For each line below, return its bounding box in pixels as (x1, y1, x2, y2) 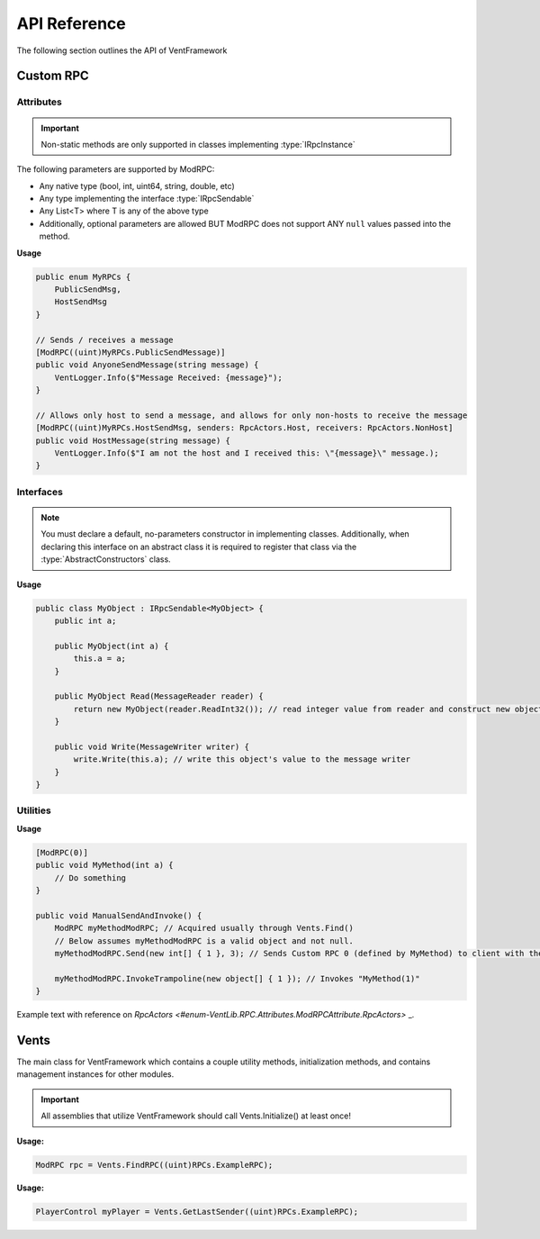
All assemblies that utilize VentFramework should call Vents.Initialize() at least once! (40, 1110, 351, 1121)
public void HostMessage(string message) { (35, 435, 231, 446)
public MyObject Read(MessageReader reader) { (54, 692, 265, 701)
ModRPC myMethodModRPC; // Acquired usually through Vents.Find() (54, 923, 355, 934)
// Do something (54, 873, 126, 882)
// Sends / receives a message (35, 334, 175, 345)
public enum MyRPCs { (35, 271, 131, 282)
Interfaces (16, 485, 63, 498)
